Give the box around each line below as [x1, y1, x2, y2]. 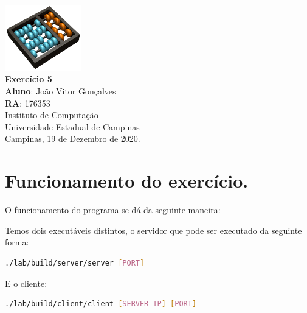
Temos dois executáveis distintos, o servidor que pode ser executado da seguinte [5, 223, 302, 236]
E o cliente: [5, 276, 47, 289]
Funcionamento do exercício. [5, 168, 249, 193]
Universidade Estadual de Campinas [5, 120, 140, 133]
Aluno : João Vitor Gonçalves [5, 85, 116, 97]
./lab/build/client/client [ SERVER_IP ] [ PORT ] [5, 300, 197, 309]
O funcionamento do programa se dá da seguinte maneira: [5, 203, 221, 216]
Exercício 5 [5, 72, 52, 85]
